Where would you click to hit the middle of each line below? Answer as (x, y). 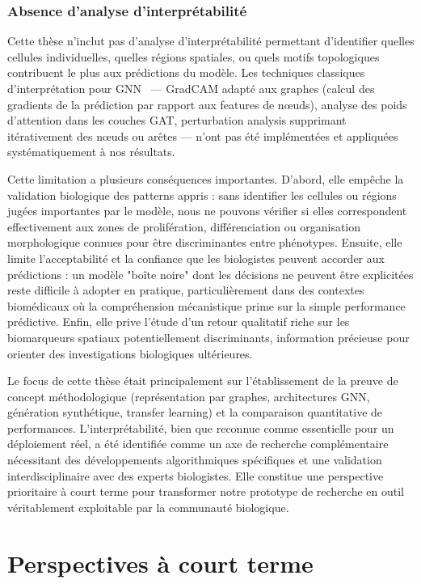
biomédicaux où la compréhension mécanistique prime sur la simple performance (206, 305)
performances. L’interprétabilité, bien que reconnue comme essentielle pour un (201, 427)
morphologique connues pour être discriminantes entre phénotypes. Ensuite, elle (205, 242)
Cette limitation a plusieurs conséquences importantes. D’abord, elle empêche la (206, 178)
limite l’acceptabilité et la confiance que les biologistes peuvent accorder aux (196, 258)
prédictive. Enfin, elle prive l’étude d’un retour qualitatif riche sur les (179, 322)
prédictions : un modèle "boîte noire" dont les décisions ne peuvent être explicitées (210, 274)
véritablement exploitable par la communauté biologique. (148, 507)
